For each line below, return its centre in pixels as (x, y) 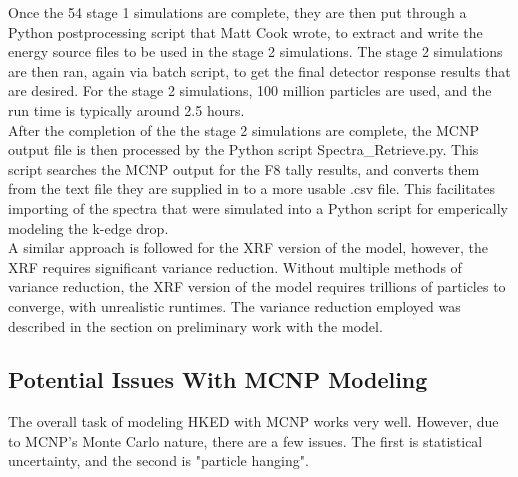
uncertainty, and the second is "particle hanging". (158, 460)
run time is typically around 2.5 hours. (126, 109)
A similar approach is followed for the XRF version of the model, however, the (248, 247)
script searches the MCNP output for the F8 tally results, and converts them (244, 168)
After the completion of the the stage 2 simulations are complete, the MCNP (244, 129)
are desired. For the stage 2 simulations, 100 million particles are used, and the (250, 90)
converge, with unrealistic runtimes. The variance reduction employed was (234, 305)
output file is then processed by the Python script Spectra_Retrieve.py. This (243, 149)
